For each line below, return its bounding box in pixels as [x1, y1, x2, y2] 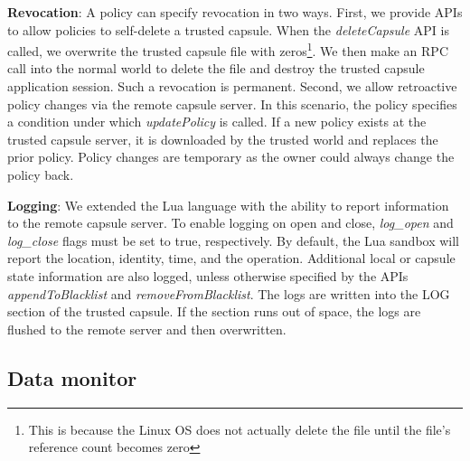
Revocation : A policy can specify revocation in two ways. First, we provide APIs [7, 3, 463, 21]
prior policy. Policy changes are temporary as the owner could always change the [7, 147, 455, 166]
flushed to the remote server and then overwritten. [7, 319, 287, 338]
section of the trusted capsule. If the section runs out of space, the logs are [7, 302, 421, 321]
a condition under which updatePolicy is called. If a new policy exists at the [7, 112, 427, 131]
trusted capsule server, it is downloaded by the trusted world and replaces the [7, 129, 438, 148]
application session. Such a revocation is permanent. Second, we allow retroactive [7, 77, 457, 96]
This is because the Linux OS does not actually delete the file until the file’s [28, 419, 451, 438]
